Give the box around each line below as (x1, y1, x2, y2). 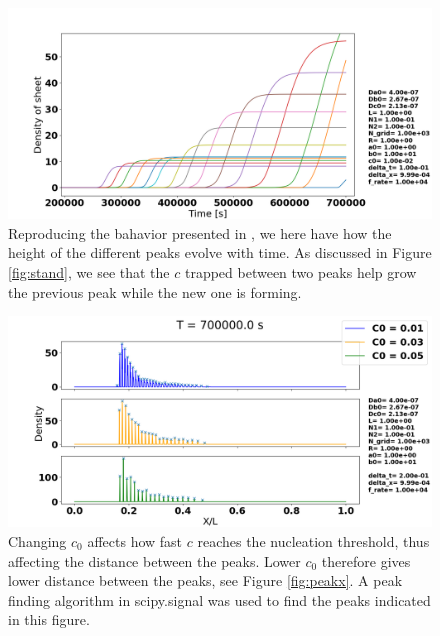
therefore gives (321, 550, 411, 571)
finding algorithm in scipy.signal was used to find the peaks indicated (8, 589, 431, 610)
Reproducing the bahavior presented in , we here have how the (8, 222, 392, 243)
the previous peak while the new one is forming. (8, 281, 302, 302)
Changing (8, 530, 67, 551)
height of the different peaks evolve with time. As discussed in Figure (8, 242, 432, 263)
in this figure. (8, 609, 90, 630)
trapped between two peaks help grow (184, 261, 417, 282)
